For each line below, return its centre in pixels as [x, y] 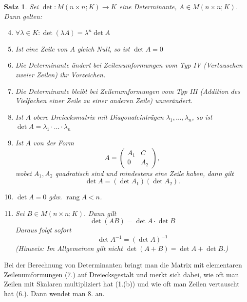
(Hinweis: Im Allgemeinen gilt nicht [69, 248]
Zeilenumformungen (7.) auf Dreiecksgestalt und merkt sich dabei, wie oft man [122, 274]
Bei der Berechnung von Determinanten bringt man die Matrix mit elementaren [123, 265]
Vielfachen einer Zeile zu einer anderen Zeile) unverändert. [104, 100]
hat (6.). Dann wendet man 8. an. [54, 293]
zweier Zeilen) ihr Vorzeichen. [60, 74]
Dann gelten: [23, 16]
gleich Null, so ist [104, 48]
